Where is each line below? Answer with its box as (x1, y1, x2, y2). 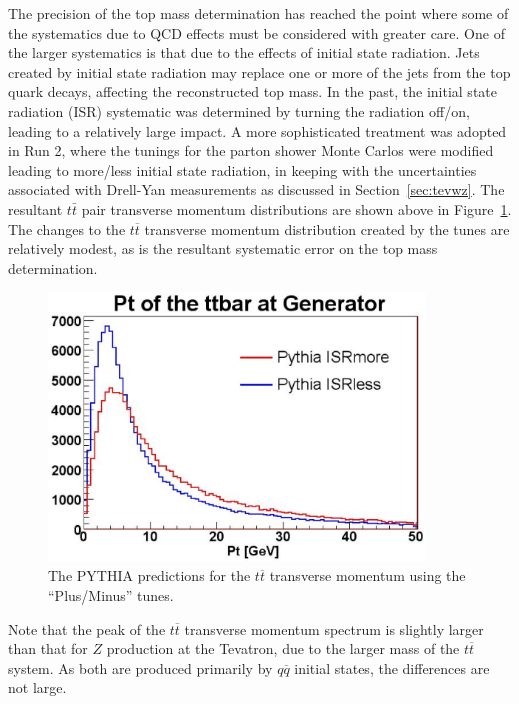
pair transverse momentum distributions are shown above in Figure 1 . (81, 198, 512, 219)
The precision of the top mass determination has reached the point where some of (8, 3, 509, 23)
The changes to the (8, 218, 126, 239)
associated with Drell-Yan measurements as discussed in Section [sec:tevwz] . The (8, 179, 505, 200)
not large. (8, 677, 67, 698)
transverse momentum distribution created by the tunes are (144, 218, 510, 239)
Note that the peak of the (8, 618, 166, 639)
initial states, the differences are (294, 657, 490, 678)
